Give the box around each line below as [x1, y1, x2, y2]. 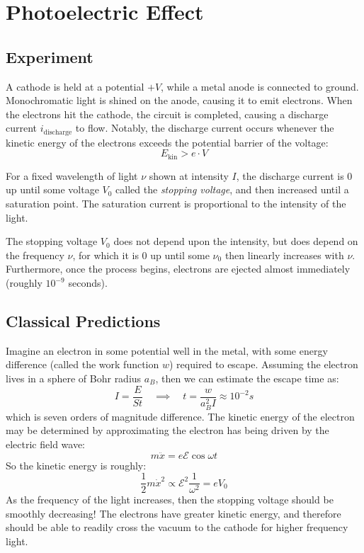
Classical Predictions [6, 310, 161, 331]
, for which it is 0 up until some [72, 247, 210, 262]
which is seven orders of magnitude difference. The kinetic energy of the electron [6, 409, 355, 423]
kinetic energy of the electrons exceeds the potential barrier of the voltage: [6, 135, 329, 149]
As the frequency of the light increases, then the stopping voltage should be [6, 492, 334, 507]
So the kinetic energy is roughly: [6, 457, 147, 472]
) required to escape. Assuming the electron [169, 357, 358, 372]
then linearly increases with [224, 247, 344, 262]
